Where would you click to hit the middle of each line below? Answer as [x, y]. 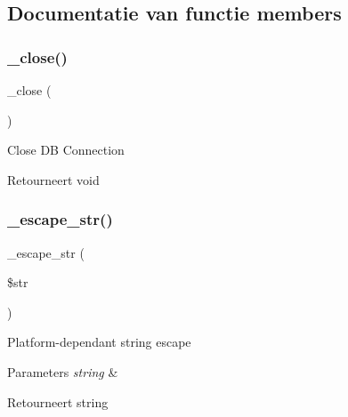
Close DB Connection [66, 150]
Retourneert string [58, 401]
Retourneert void [53, 179]
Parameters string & [63, 371]
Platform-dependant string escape [99, 342]
